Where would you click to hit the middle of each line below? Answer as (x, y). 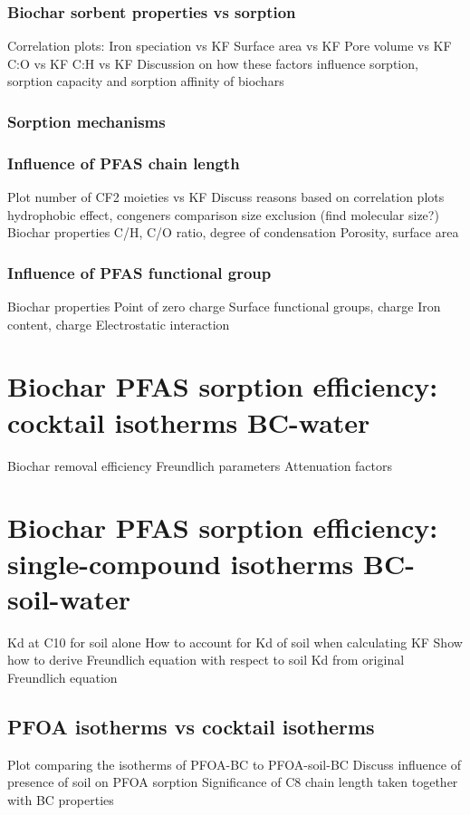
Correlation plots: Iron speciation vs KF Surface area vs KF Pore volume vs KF (230, 46)
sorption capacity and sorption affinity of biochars (146, 81)
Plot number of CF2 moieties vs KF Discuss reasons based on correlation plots (226, 197)
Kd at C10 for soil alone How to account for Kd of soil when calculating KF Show (235, 642)
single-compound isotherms (181, 563)
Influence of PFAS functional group (139, 272)
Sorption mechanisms (86, 121)
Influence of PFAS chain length (124, 163)
